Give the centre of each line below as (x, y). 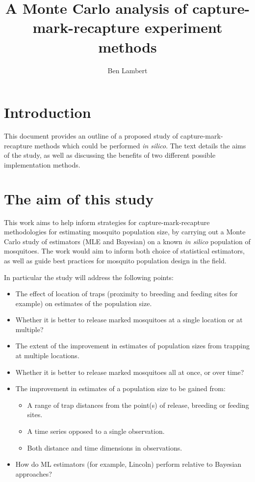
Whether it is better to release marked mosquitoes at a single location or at (129, 320)
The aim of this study (79, 198)
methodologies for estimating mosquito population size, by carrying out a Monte (125, 232)
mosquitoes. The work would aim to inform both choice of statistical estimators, (124, 251)
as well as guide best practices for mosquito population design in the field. (115, 260)
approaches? (34, 473)
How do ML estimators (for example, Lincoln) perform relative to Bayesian (128, 464)
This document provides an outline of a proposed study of (91, 136)
